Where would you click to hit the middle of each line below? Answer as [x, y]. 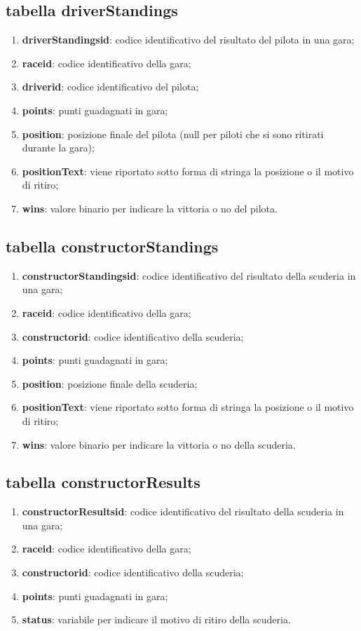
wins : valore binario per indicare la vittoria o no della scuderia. [159, 444]
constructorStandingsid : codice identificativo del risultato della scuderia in [189, 275]
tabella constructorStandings [112, 246]
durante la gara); [58, 148]
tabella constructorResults [103, 482]
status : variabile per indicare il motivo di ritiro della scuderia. [156, 619]
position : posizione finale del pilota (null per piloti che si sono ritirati [173, 134]
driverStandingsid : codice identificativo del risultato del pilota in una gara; [188, 40]
